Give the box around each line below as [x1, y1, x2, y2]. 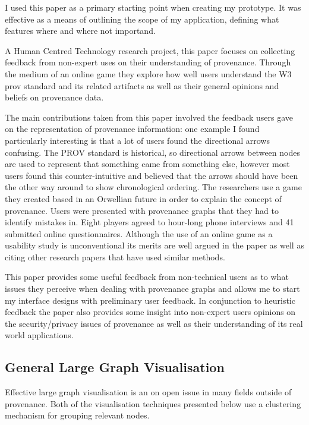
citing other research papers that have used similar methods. [5, 250, 225, 263]
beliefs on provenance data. [5, 91, 104, 103]
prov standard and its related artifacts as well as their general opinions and [5, 79, 279, 92]
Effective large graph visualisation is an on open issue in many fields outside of [5, 386, 292, 398]
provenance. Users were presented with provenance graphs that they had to [5, 204, 279, 216]
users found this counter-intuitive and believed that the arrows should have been [5, 169, 298, 181]
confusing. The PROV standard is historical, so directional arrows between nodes [5, 146, 300, 158]
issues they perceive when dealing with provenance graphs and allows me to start [5, 282, 300, 295]
